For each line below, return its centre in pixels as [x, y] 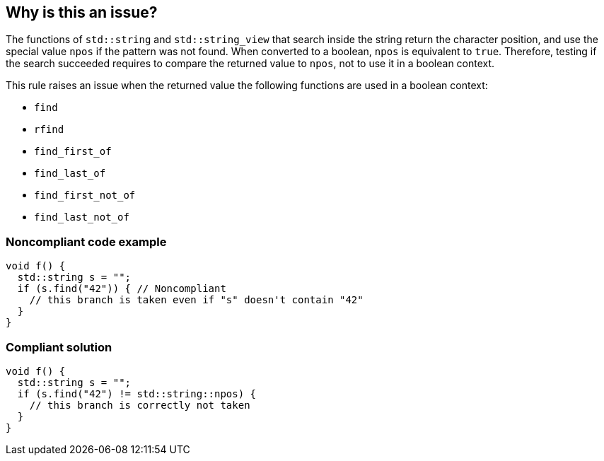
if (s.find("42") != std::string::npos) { [137, 393]
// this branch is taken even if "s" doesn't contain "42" [196, 300]
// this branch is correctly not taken [140, 405]
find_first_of [73, 152]
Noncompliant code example [86, 241]
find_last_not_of [82, 217]
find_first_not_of [85, 196]
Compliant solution [59, 347]
